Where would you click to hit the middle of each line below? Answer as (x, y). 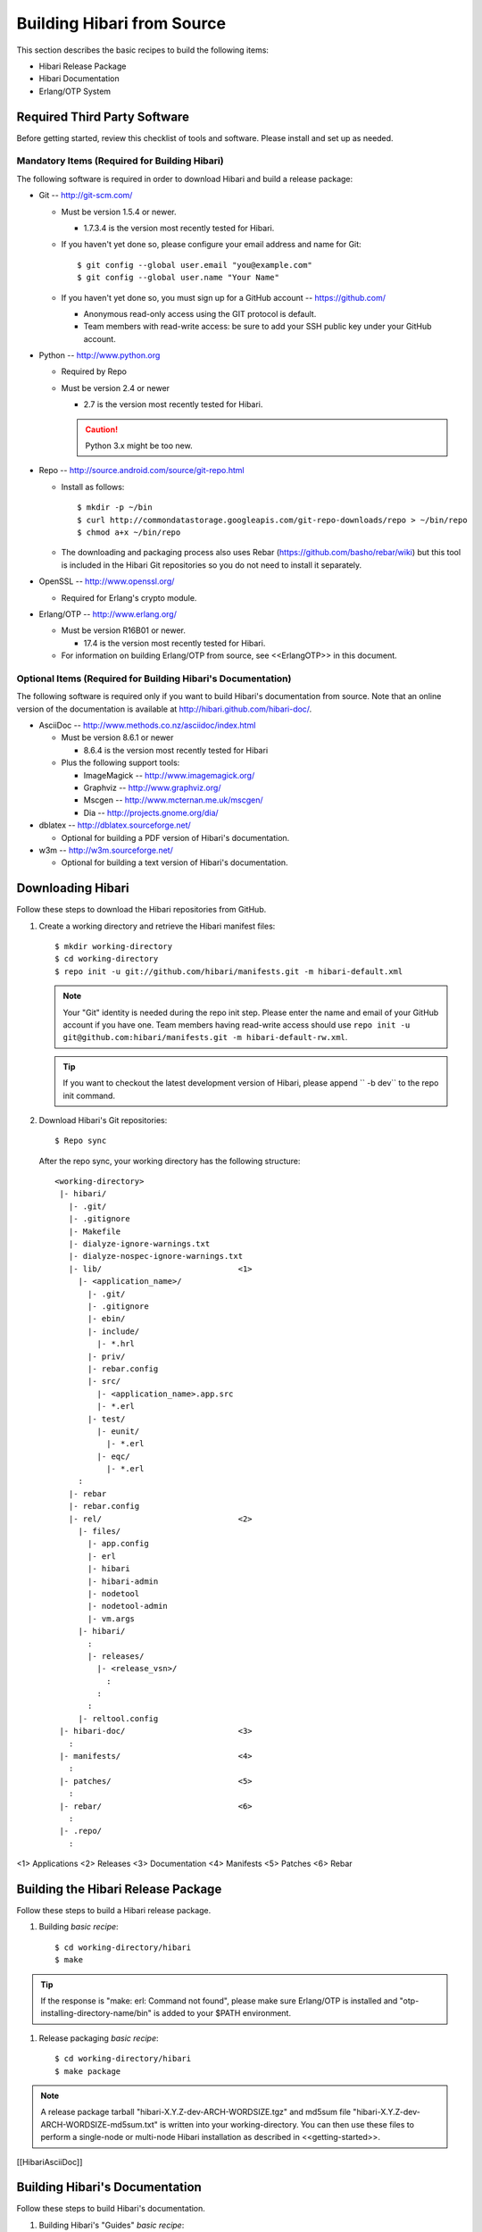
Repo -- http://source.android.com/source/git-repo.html (141, 471)
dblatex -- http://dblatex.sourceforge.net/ (115, 825)
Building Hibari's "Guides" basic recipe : (112, 2225)
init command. (89, 1095)
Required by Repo (94, 371)
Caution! (102, 429)
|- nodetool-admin (128, 1606)
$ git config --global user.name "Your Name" (179, 278)
